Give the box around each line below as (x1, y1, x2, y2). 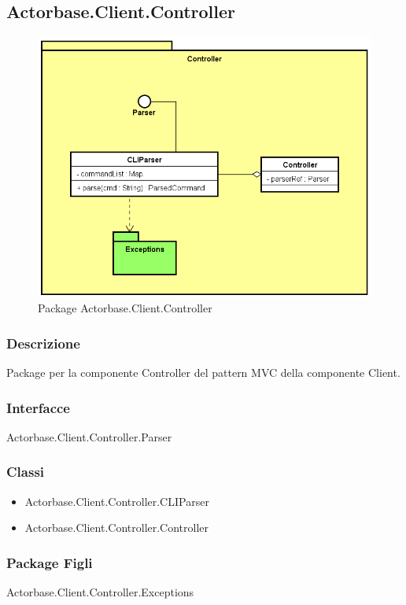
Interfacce (6, 397, 70, 417)
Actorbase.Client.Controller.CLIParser (24, 492, 209, 509)
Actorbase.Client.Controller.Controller (24, 519, 209, 536)
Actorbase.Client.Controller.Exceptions (6, 584, 194, 600)
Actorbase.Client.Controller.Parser (6, 428, 172, 445)
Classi (6, 462, 45, 481)
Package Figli (6, 552, 93, 572)
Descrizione (6, 333, 80, 352)
